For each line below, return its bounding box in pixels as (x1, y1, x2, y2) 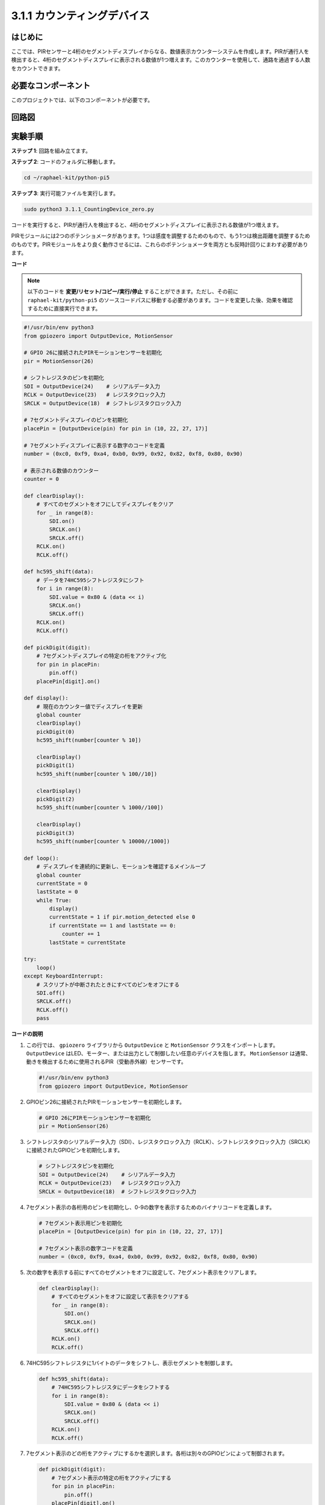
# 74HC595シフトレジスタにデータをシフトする (51, 1384, 170, 1391)
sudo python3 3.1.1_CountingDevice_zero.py (23, 206, 155, 213)
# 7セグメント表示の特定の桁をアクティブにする (51, 1474, 172, 1481)
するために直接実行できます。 (27, 305, 101, 312)
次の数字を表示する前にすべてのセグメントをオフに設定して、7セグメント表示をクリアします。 (26, 1269, 260, 1276)
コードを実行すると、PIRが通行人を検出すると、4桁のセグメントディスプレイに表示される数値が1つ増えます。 (11, 222, 282, 228)
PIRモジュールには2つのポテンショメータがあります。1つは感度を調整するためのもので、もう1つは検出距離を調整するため (11, 232, 311, 240)
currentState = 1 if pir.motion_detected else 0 (49, 914, 196, 920)
